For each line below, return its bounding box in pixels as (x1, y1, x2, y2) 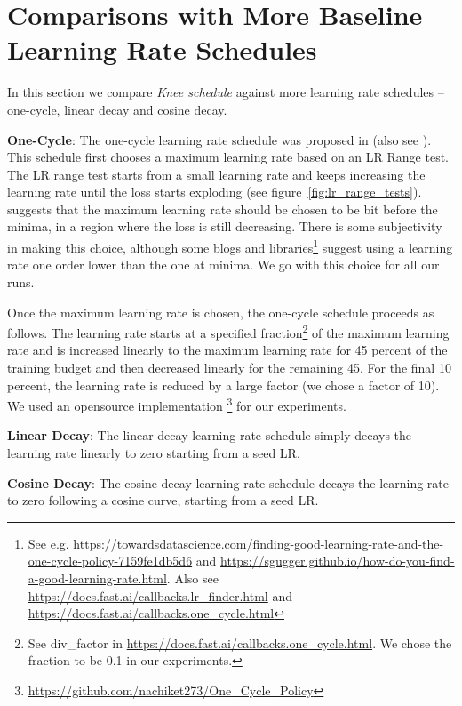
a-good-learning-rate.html (28, 568, 167, 587)
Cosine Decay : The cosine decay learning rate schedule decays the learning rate (7, 473, 450, 492)
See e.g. (28, 534, 69, 552)
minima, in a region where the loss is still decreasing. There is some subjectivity (7, 217, 442, 236)
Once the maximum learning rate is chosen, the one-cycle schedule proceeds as (7, 302, 434, 321)
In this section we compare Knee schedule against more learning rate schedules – (7, 83, 444, 101)
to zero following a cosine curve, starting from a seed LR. (7, 491, 319, 509)
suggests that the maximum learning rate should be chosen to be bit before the (7, 199, 438, 218)
